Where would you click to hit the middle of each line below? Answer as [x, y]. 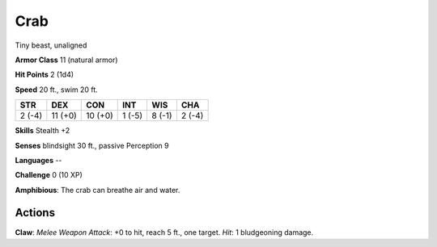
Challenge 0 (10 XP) [49, 175]
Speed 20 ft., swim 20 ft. [57, 90]
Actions [35, 213]
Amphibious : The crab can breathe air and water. [98, 190]
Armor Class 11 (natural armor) [66, 60]
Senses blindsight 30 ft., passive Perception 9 [92, 145]
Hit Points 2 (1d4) [45, 75]
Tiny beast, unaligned [51, 45]
